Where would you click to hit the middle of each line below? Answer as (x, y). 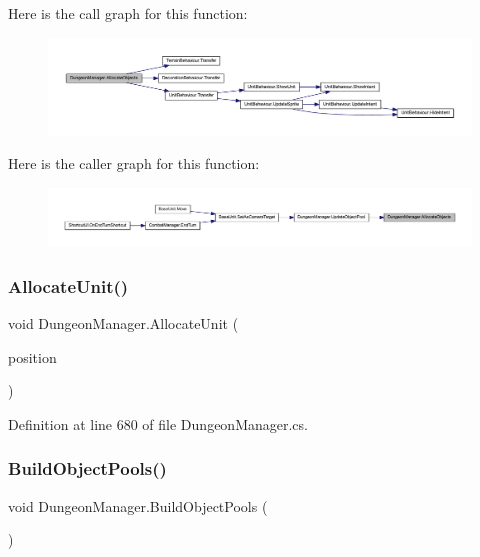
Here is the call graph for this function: (128, 13)
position (32, 356)
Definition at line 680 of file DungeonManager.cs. (158, 423)
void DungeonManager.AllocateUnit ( (123, 322)
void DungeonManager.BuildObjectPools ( (138, 505)
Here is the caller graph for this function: (134, 163)
